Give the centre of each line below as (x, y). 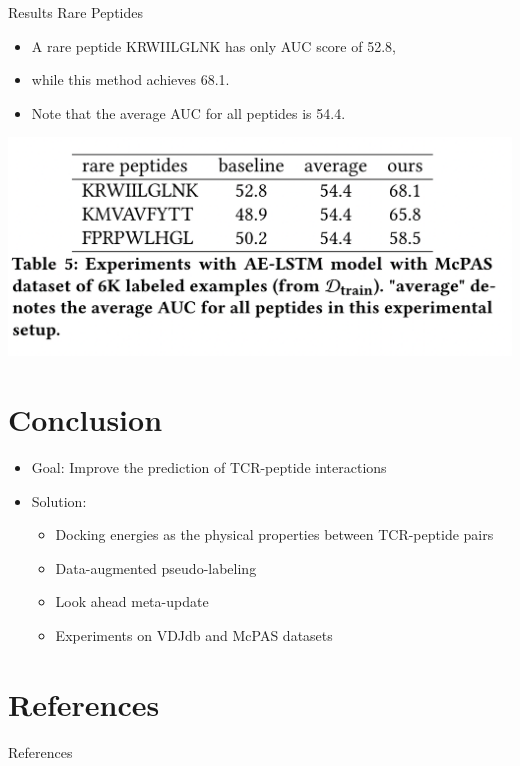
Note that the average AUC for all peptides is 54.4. (188, 112)
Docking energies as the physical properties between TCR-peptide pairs (274, 534)
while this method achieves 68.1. (130, 79)
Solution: (59, 500)
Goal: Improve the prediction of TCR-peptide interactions (209, 467)
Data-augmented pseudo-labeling (156, 567)
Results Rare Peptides (76, 12)
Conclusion (85, 419)
